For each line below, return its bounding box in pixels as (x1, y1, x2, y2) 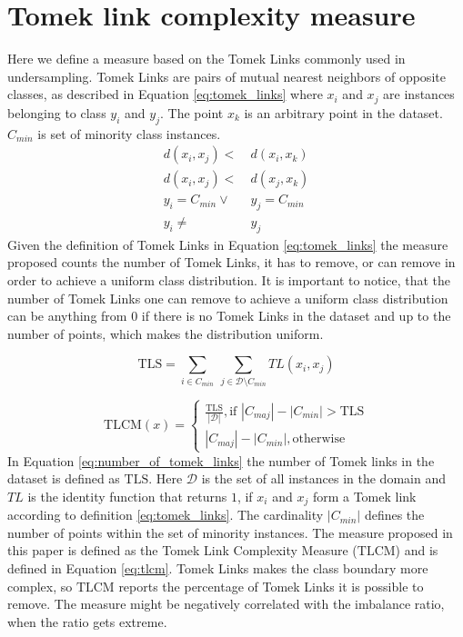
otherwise (292, 433, 346, 446)
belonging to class (7, 103, 106, 122)
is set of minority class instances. (37, 124, 221, 143)
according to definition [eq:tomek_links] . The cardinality (7, 505, 324, 524)
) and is (395, 541, 438, 560)
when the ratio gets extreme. (7, 612, 167, 631)
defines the (364, 505, 425, 524)
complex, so (7, 576, 73, 595)
